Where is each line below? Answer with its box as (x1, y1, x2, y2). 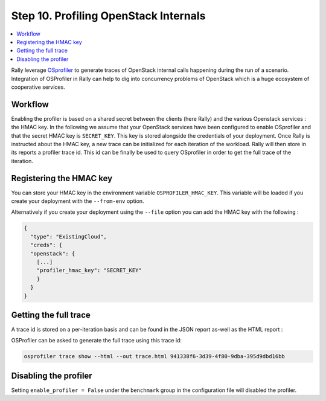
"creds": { (30, 242, 63, 249)
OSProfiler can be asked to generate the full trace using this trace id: (11, 337, 182, 344)
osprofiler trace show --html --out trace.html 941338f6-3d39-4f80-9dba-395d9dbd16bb (24, 353, 285, 360)
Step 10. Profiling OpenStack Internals (11, 9, 206, 22)
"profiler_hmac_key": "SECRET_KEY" (36, 267, 142, 274)
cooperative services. (11, 83, 66, 91)
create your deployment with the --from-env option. (11, 197, 144, 205)
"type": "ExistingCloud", (30, 233, 107, 240)
